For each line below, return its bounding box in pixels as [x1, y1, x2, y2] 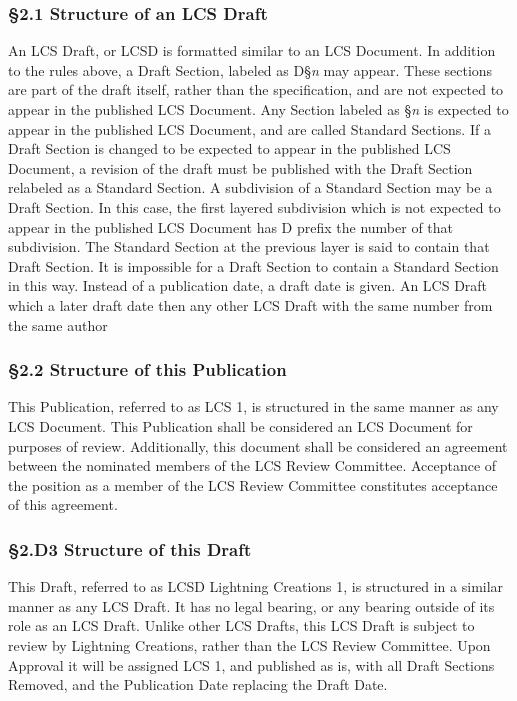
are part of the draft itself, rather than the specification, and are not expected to [8, 79, 504, 100]
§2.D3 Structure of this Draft [8, 536, 252, 561]
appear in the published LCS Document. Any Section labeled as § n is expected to [8, 99, 509, 119]
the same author [8, 314, 108, 335]
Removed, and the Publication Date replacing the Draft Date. [8, 674, 388, 695]
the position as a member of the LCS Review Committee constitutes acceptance [8, 474, 498, 495]
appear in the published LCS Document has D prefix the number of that [8, 216, 454, 237]
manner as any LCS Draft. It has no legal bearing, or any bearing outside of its [8, 595, 495, 616]
